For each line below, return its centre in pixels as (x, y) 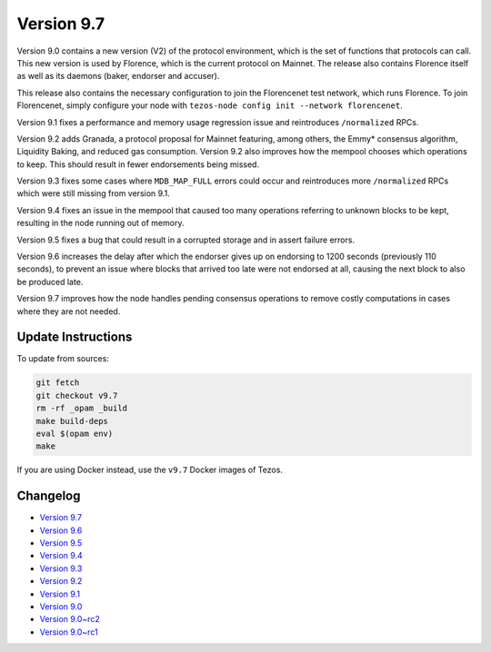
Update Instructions (75, 337)
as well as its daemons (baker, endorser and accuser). (118, 76)
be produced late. (50, 282)
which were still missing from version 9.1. (93, 193)
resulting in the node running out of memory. (100, 223)
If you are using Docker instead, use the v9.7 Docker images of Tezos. (150, 470)
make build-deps (72, 421)
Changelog (49, 496)
